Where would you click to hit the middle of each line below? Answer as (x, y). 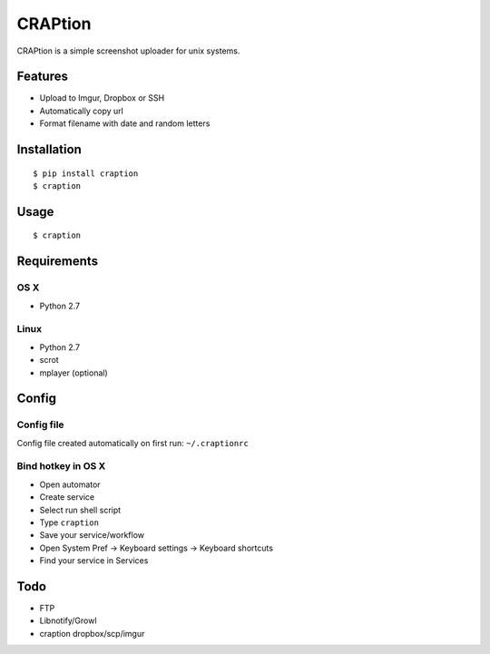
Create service (67, 497)
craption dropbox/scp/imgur (92, 633)
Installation (49, 150)
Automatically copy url (82, 111)
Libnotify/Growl (68, 620)
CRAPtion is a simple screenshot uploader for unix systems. (128, 51)
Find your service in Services (94, 561)
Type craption (69, 522)
